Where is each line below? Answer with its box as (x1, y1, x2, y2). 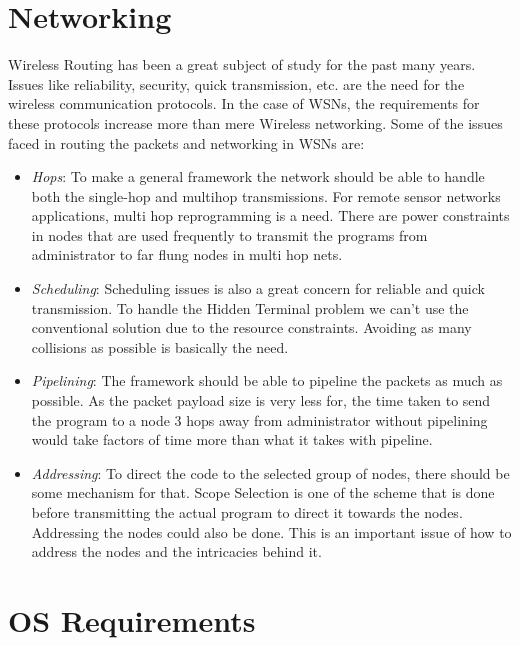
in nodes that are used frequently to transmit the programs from (31, 224, 428, 245)
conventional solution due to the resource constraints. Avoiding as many (31, 317, 472, 338)
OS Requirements (8, 599, 256, 640)
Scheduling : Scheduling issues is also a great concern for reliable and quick (31, 278, 485, 299)
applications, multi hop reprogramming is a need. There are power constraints (31, 205, 510, 226)
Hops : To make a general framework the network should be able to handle (31, 166, 485, 187)
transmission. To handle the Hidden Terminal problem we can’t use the (31, 297, 469, 318)
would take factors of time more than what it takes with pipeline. (31, 429, 433, 450)
